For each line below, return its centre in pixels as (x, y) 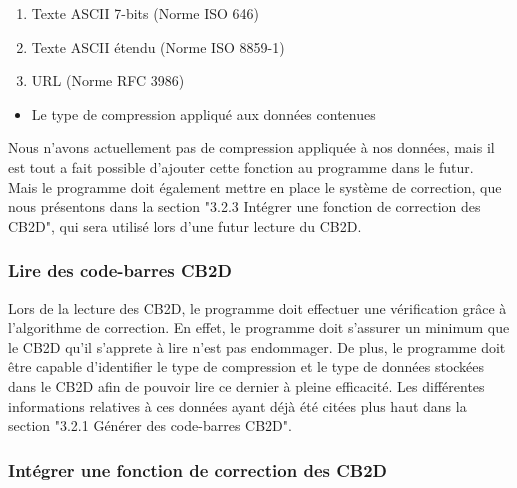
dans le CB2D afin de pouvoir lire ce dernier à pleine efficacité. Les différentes (246, 385)
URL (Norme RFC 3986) (108, 80)
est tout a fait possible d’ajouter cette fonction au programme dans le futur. (241, 166)
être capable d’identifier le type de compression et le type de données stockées (246, 366)
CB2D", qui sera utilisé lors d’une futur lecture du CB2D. (185, 225)
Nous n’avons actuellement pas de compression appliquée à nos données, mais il (251, 147)
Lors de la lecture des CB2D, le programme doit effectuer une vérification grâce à (257, 307)
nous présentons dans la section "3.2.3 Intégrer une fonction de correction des (244, 206)
